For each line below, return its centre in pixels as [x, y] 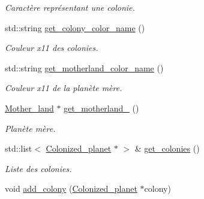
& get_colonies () [167, 148]
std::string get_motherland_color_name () [84, 67]
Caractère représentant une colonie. [70, 7]
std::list [19, 148]
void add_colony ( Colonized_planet [71, 189]
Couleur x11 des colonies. [52, 48]
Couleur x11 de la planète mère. [64, 88]
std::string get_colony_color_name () [75, 27]
